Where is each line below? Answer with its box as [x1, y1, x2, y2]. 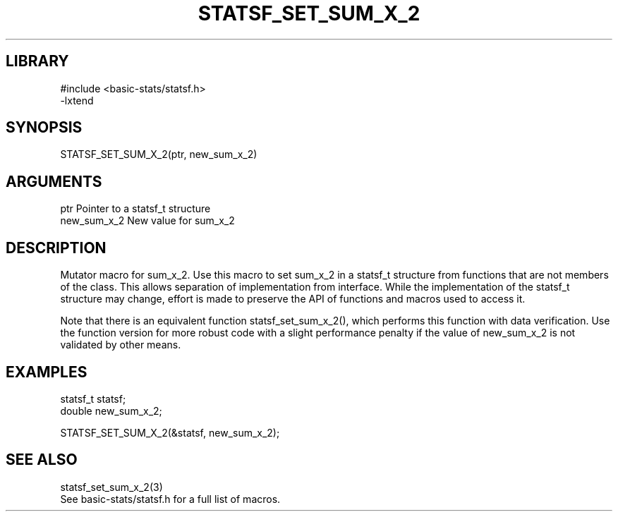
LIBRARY [6, 52, 69, 71]
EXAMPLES [6, 363, 87, 381]
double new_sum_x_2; [60, 404, 162, 417]
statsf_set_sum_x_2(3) [60, 480, 163, 493]
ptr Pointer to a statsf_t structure [60, 202, 211, 215]
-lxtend [60, 94, 94, 107]
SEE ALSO [6, 451, 78, 469]
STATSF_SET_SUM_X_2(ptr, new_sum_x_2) [60, 148, 257, 161]
